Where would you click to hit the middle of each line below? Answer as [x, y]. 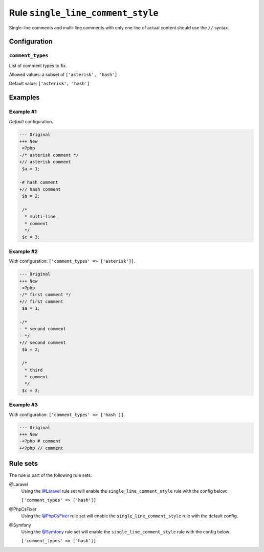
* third [34, 370]
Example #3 [23, 405]
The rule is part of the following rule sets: [51, 475]
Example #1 [23, 112]
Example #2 [23, 251]
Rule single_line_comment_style [84, 13]
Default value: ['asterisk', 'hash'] [49, 84]
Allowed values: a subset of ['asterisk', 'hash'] [63, 75]
